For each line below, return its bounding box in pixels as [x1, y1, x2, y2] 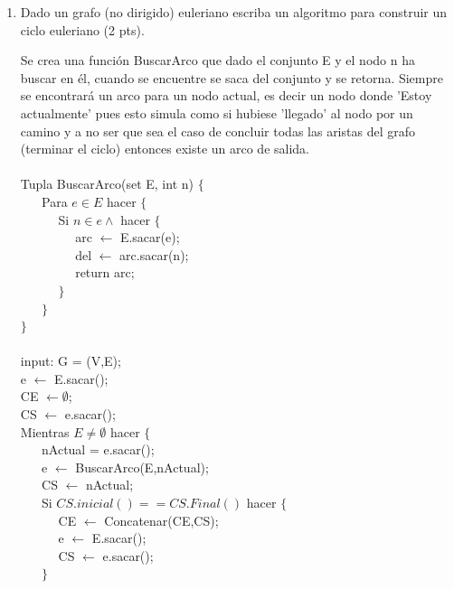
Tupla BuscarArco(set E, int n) [20, 174, 194, 193]
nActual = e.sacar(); [42, 440, 155, 459]
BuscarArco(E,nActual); [75, 457, 209, 476]
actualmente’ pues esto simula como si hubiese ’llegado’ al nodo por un [20, 103, 413, 122]
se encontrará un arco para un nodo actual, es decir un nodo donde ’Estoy [20, 86, 432, 105]
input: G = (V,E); [20, 351, 121, 370]
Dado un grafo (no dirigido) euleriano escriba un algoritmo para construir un [20, 3, 448, 21]
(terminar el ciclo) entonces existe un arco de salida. [20, 139, 309, 158]
